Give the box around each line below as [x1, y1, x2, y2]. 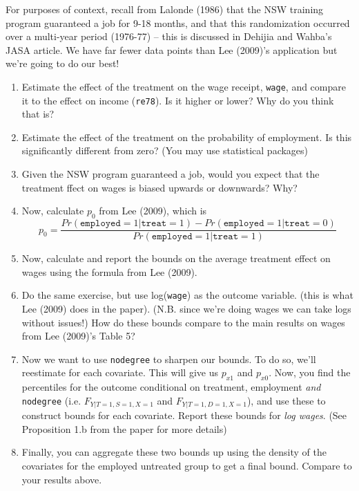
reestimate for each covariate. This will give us [21, 365, 218, 380]
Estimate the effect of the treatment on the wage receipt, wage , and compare [21, 79, 346, 93]
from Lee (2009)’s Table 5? [21, 328, 135, 343]
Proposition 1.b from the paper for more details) [21, 421, 227, 436]
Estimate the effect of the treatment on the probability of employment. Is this [21, 129, 352, 144]
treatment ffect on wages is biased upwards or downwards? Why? [21, 180, 298, 194]
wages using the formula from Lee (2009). [21, 264, 197, 279]
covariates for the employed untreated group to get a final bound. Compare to [21, 458, 352, 473]
